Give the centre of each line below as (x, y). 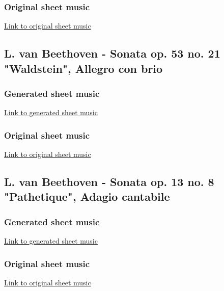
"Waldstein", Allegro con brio (83, 68)
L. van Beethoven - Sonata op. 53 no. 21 (112, 53)
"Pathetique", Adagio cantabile (87, 196)
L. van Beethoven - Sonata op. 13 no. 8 (109, 181)
